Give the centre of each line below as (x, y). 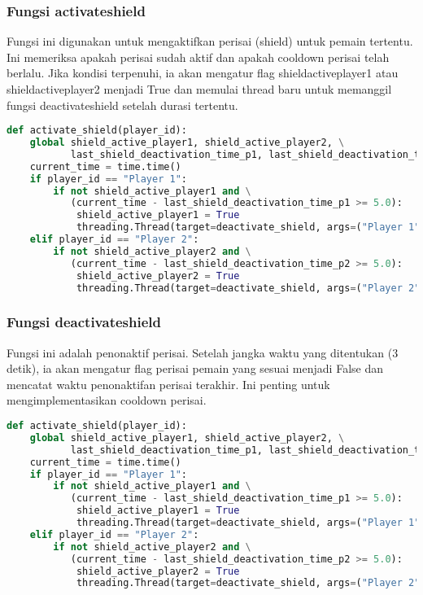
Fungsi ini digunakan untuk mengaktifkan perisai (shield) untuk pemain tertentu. (210, 41)
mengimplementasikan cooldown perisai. (107, 400)
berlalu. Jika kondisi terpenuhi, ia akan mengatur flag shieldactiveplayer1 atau (203, 73)
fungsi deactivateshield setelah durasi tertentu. (122, 105)
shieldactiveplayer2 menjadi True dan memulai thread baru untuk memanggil (199, 89)
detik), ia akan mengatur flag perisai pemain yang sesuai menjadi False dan (195, 368)
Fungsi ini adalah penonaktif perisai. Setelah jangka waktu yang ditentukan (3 (203, 352)
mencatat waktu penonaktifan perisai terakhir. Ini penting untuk (168, 384)
